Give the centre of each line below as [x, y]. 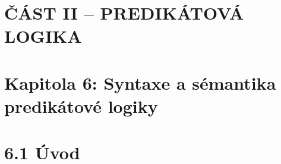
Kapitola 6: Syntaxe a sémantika [140, 82]
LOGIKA [43, 36]
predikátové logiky [81, 105]
